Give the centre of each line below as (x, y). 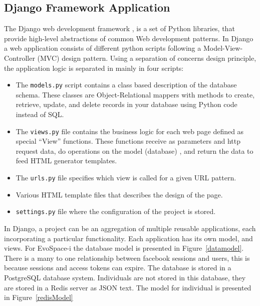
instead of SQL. (40, 114)
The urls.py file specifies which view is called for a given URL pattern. (126, 178)
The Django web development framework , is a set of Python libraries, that (119, 28)
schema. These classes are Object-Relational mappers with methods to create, (135, 94)
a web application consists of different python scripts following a (103, 48)
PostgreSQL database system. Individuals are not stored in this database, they (125, 277)
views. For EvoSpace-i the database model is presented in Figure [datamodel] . (124, 248)
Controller (20, 58)
